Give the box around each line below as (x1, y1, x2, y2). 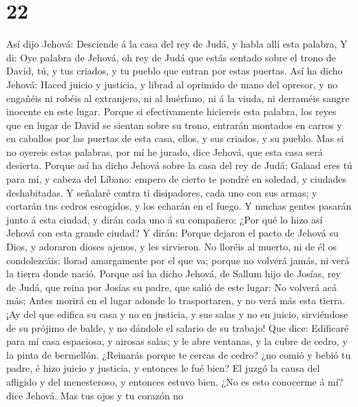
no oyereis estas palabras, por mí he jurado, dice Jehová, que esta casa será (6, 144, 323, 159)
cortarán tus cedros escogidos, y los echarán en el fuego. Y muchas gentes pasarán (6, 199, 352, 213)
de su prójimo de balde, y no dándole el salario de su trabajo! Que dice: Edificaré (6, 320, 349, 335)
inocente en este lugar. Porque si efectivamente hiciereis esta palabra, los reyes (6, 104, 337, 119)
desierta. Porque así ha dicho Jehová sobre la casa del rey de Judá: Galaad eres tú (6, 158, 352, 172)
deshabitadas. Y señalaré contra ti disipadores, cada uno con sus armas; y (6, 185, 317, 199)
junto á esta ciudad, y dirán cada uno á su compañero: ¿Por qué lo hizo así (6, 212, 323, 226)
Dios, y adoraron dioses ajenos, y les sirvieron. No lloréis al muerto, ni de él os (6, 239, 337, 254)
